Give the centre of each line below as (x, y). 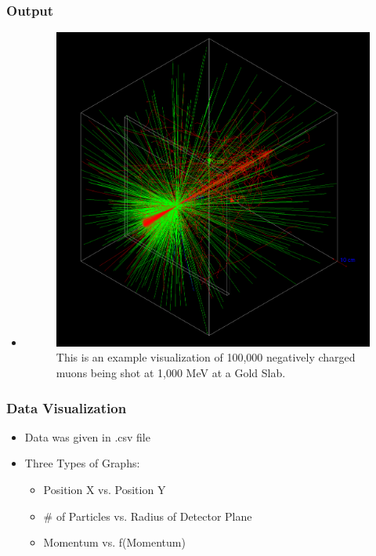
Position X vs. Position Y (105, 489)
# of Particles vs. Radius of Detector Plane (148, 516)
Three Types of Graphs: (82, 463)
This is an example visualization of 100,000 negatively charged (206, 357)
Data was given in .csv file (87, 436)
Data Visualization (67, 407)
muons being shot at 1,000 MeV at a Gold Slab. (171, 372)
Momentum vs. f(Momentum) (114, 542)
